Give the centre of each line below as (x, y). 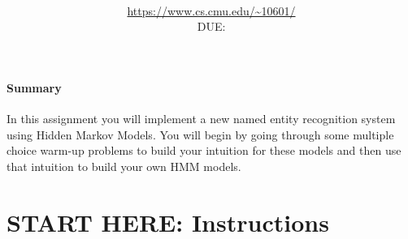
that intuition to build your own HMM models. (124, 166)
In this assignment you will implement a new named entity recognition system (201, 119)
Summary (34, 87)
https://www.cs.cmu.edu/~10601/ (211, 10)
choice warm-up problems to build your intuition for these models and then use (204, 150)
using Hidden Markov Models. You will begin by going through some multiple (200, 134)
